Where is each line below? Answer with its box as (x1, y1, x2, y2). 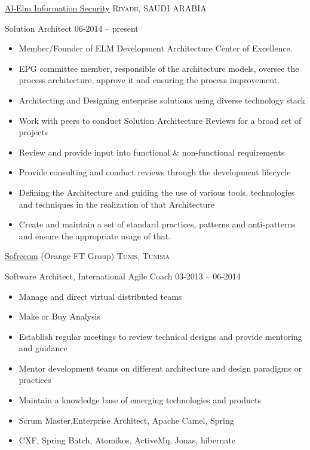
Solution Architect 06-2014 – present (5, 22, 139, 34)
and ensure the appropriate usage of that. (19, 229, 171, 242)
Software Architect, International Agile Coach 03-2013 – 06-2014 (5, 269, 241, 282)
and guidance (19, 342, 67, 354)
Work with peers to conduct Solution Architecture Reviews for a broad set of (19, 114, 302, 126)
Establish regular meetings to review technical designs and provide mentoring (19, 330, 302, 342)
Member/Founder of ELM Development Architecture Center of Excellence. (19, 42, 293, 54)
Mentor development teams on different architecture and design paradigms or (19, 361, 302, 374)
